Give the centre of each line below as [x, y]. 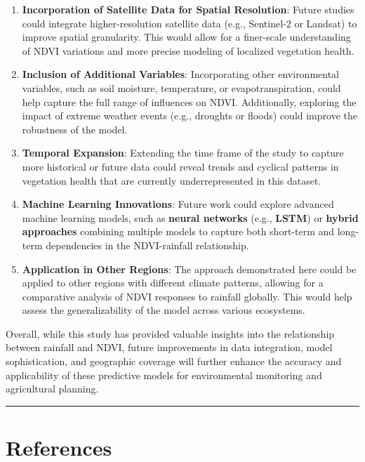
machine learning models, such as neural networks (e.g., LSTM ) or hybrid [190, 217]
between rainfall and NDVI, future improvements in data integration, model [169, 347]
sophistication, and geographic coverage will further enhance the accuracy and [174, 361]
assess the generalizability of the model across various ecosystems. [164, 310]
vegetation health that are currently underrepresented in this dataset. [172, 180]
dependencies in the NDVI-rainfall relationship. [147, 245]
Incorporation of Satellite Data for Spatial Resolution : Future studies [188, 9]
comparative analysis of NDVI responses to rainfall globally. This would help [187, 296]
